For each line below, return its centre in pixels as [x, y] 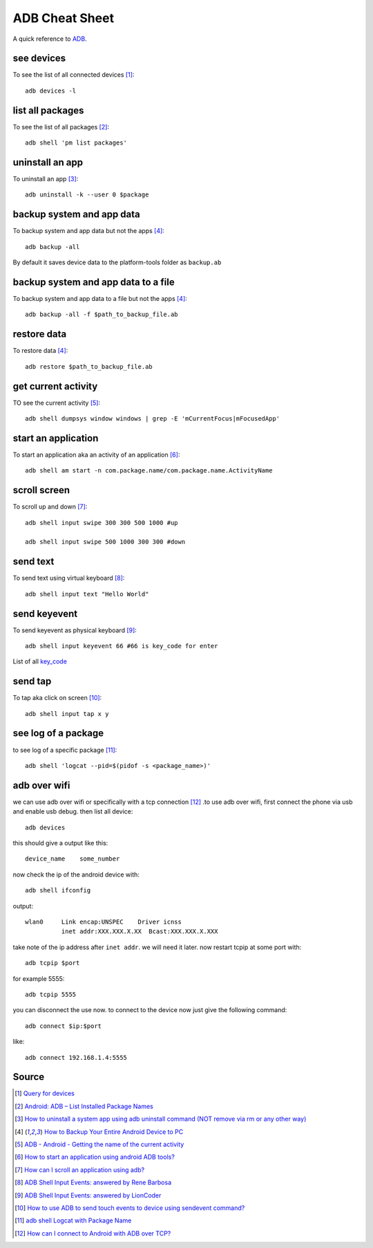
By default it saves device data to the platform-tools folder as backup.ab [117, 262]
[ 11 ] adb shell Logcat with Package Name [73, 1220]
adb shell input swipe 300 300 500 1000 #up [102, 523]
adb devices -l [51, 91]
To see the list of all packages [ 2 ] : [61, 127]
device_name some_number [73, 859]
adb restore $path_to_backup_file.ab [89, 366]
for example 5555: [39, 978]
